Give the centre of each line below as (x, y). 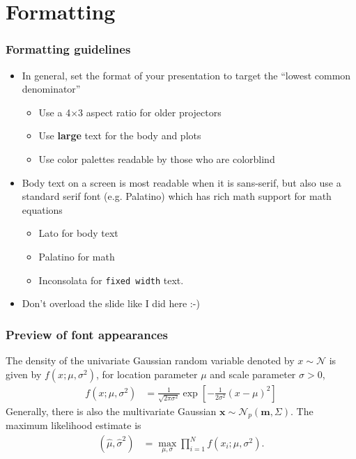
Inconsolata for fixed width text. (111, 280)
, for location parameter (147, 374)
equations (42, 209)
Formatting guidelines (68, 49)
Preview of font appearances (87, 334)
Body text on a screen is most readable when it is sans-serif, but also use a (181, 182)
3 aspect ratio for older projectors (150, 112)
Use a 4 (55, 112)
